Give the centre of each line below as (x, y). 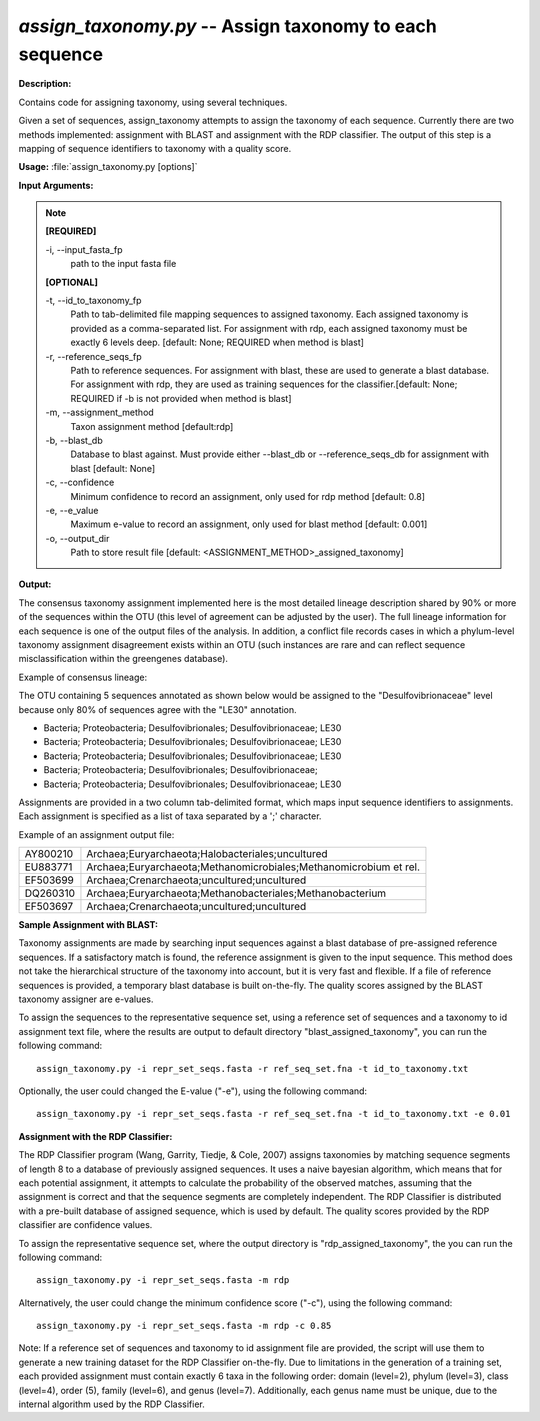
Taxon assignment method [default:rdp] (152, 426)
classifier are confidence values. (85, 1225)
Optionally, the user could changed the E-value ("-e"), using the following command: (193, 1091)
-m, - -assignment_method (99, 412)
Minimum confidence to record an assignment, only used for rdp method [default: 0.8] (247, 496)
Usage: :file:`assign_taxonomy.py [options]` (108, 167)
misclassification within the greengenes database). (123, 659)
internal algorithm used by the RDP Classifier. (111, 1404)
